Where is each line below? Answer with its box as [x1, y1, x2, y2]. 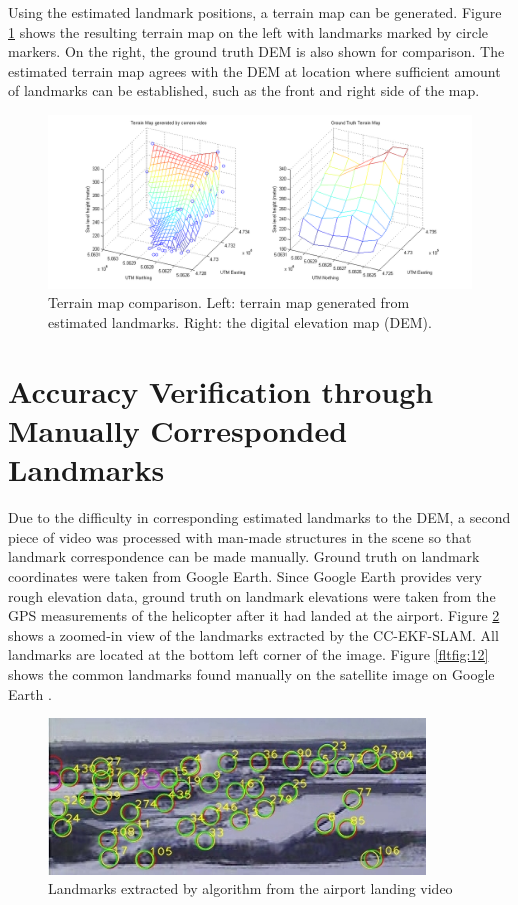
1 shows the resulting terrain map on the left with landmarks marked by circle [8, 21, 489, 42]
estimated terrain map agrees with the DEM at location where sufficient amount [8, 60, 501, 81]
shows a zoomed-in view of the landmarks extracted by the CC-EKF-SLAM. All [8, 624, 499, 645]
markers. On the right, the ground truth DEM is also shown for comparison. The [8, 41, 505, 62]
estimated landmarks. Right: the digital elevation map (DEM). [48, 312, 432, 333]
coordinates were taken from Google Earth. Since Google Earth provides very [8, 565, 482, 586]
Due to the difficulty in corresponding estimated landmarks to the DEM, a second [8, 507, 511, 528]
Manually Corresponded [8, 410, 348, 451]
